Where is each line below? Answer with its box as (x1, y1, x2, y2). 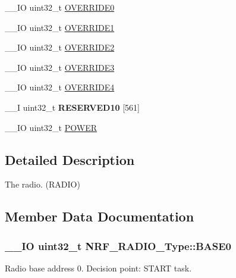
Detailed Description (5, 150, 135, 168)
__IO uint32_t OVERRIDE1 (5, 21, 115, 33)
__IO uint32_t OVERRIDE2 (5, 41, 115, 54)
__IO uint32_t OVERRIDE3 (5, 61, 115, 73)
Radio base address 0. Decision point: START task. (5, 261, 192, 274)
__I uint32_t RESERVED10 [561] (5, 101, 140, 113)
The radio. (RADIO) (5, 178, 80, 190)
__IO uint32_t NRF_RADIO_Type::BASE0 (5, 238, 231, 253)
